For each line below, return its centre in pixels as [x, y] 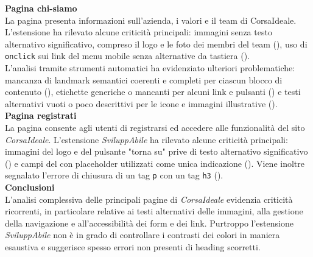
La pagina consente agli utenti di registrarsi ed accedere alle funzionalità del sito [155, 127]
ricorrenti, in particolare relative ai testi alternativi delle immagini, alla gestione [154, 211]
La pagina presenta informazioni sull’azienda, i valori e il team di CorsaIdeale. [151, 20]
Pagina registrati [41, 115]
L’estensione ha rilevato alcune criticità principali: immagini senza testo [139, 32]
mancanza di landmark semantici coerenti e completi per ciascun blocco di [144, 79]
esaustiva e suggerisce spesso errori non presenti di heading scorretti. [133, 247]
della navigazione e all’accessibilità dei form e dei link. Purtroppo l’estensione [149, 223]
